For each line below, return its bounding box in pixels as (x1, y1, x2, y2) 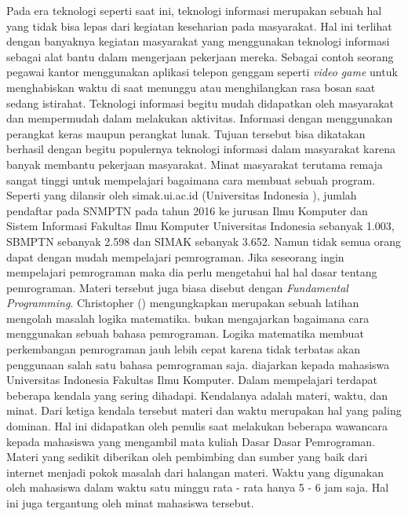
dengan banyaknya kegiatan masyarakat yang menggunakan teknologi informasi (6, 33, 390, 49)
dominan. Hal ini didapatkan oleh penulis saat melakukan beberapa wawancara (6, 418, 388, 434)
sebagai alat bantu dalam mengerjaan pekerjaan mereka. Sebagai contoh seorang (6, 48, 394, 64)
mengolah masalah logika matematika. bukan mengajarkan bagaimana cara (6, 309, 370, 326)
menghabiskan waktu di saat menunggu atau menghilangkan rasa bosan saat (6, 79, 376, 95)
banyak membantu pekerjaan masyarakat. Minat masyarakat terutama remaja (6, 156, 383, 172)
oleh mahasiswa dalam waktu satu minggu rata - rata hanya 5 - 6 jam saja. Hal (6, 479, 389, 496)
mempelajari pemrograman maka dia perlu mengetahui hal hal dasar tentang (6, 264, 377, 280)
